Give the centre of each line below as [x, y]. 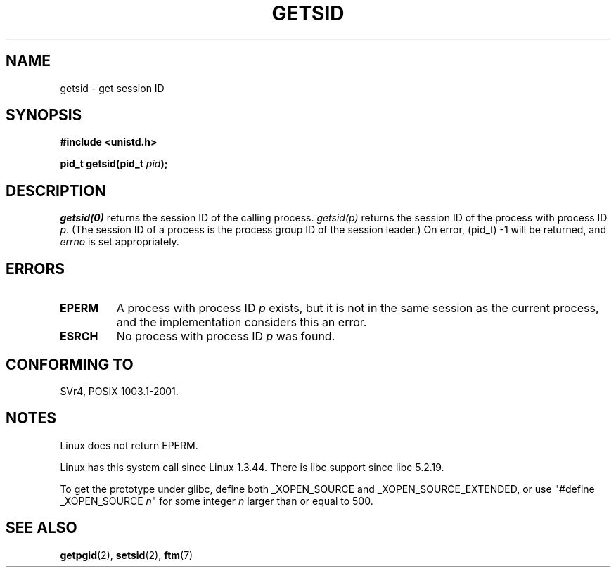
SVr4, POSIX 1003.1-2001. [119, 391]
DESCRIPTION [56, 191]
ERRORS [36, 269]
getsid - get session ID [112, 88]
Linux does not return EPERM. [129, 445]
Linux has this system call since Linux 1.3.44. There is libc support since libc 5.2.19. [252, 467]
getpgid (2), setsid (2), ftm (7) [127, 555]
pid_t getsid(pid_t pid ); [114, 164]
